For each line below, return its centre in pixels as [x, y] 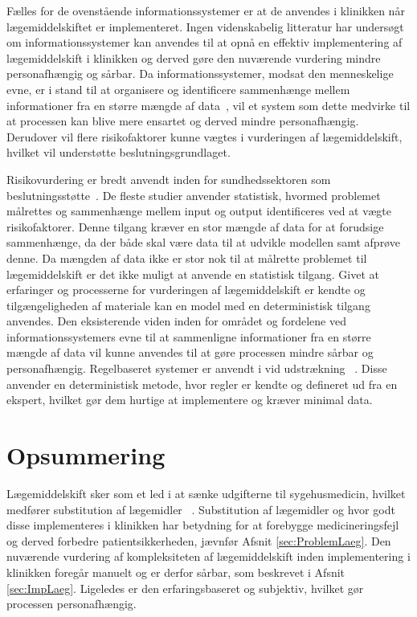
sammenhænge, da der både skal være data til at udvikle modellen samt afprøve [203, 242]
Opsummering [86, 455]
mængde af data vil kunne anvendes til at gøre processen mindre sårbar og [190, 352]
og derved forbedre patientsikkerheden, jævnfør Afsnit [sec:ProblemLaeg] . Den [199, 540]
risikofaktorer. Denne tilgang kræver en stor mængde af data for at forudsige [195, 226]
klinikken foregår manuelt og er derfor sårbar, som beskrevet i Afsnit [176, 572]
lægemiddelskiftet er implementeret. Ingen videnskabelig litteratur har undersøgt [205, 26]
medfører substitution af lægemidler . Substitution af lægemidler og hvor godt [201, 509]
